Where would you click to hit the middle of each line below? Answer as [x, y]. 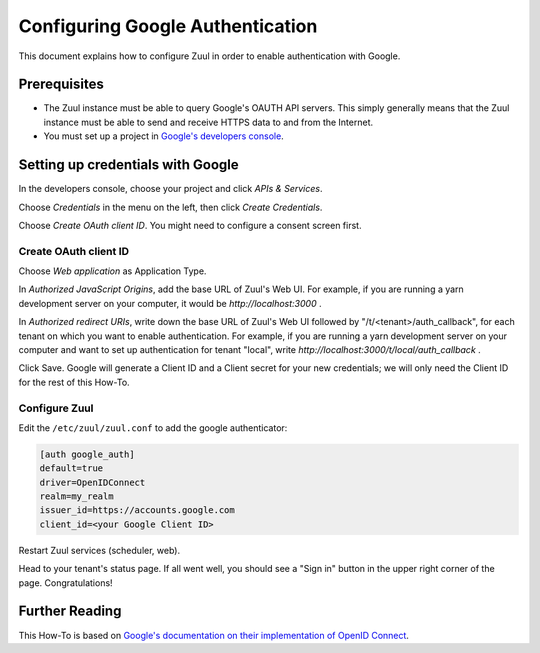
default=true [71, 468]
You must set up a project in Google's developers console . [163, 136]
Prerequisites [61, 84]
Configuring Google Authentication [168, 26]
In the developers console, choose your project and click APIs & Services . [170, 189]
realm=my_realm [76, 496]
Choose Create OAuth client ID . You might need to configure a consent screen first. [190, 225]
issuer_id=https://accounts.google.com [137, 510]
